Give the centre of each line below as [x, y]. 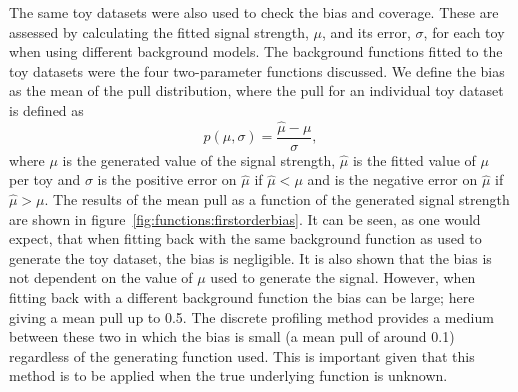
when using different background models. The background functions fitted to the [256, 51]
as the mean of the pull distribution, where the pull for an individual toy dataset [256, 90]
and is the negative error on [392, 179]
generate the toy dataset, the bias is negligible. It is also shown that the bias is [250, 257]
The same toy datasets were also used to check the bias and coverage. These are [254, 12]
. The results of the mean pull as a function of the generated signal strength [277, 199]
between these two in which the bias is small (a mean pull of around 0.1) [232, 336]
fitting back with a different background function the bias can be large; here [242, 297]
